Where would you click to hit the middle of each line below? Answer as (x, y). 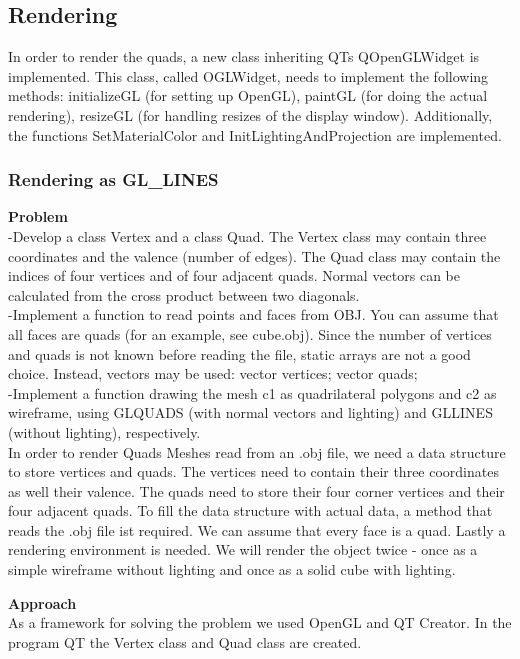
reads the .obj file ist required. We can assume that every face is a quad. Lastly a (257, 529)
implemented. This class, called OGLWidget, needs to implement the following (248, 75)
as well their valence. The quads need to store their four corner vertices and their (256, 490)
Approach (42, 602)
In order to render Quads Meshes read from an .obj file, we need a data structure (257, 451)
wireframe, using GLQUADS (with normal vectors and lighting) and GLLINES (250, 412)
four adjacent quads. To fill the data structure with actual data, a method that (250, 510)
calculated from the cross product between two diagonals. (184, 294)
